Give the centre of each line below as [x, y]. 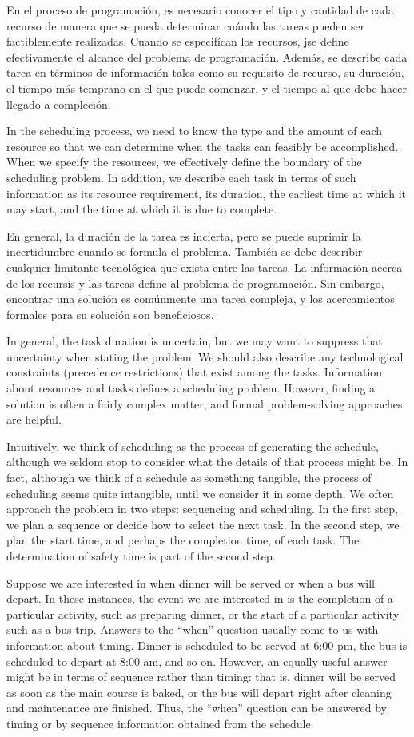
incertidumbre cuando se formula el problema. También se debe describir [185, 251]
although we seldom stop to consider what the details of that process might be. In [207, 462]
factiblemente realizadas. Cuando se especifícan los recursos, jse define [178, 41]
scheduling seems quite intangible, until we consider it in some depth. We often [200, 493]
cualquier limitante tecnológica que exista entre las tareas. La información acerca [205, 267]
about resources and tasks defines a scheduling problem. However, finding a [191, 388]
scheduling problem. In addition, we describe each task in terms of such [181, 177]
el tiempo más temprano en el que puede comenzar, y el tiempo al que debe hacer [207, 88]
